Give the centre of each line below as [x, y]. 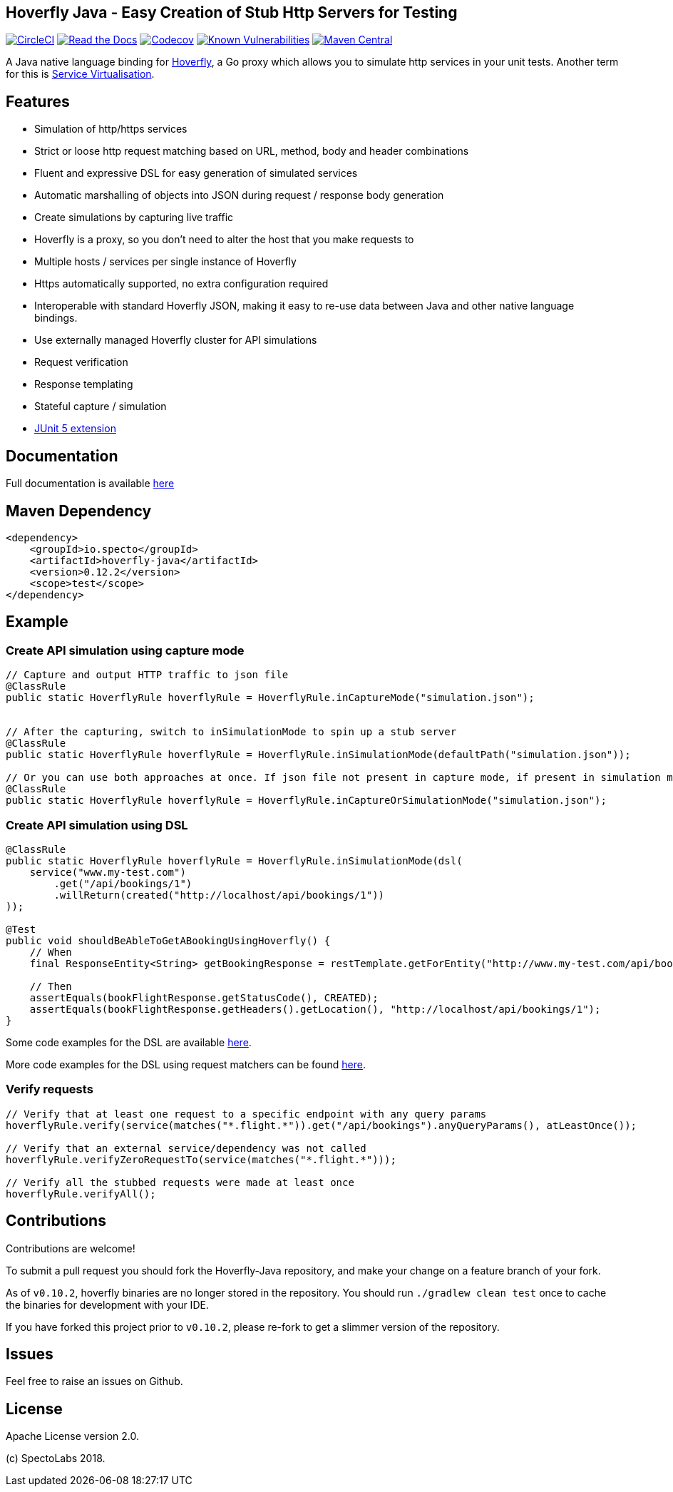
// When [51, 952]
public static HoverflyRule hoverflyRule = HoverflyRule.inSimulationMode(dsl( [234, 860]
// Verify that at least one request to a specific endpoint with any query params [246, 1114]
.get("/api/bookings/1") [123, 883]
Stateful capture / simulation [101, 407]
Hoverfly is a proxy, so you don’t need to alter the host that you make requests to [224, 240]
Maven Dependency [79, 511]
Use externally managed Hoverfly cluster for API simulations [176, 340]
